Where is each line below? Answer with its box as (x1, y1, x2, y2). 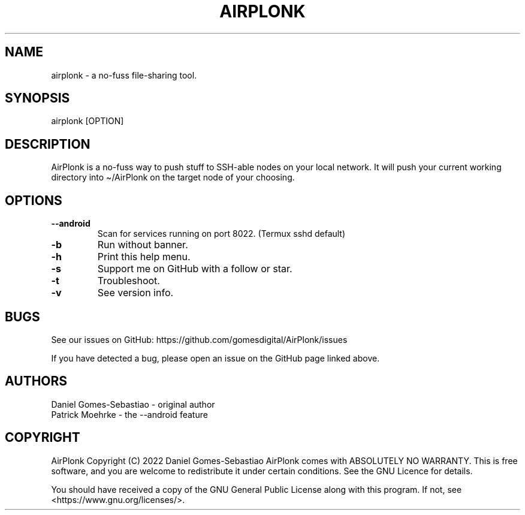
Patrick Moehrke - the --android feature (51, 409, 208, 420)
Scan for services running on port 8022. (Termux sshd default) (97, 228, 346, 239)
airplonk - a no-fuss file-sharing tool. (51, 70, 197, 80)
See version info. (97, 287, 174, 299)
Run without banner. (97, 239, 188, 251)
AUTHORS (5, 374, 68, 389)
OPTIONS (5, 192, 62, 208)
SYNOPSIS (5, 91, 70, 106)
